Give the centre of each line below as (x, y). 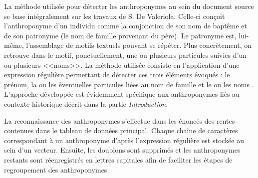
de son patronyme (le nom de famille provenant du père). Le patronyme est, (120, 35)
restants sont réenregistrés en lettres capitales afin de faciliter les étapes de (118, 159)
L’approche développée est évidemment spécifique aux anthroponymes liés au (122, 94)
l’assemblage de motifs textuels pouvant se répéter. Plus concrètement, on (139, 45)
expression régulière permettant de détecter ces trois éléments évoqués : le (117, 75)
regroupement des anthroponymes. (57, 169)
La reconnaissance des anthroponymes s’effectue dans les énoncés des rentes (120, 120)
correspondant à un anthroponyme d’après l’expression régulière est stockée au (124, 140)
